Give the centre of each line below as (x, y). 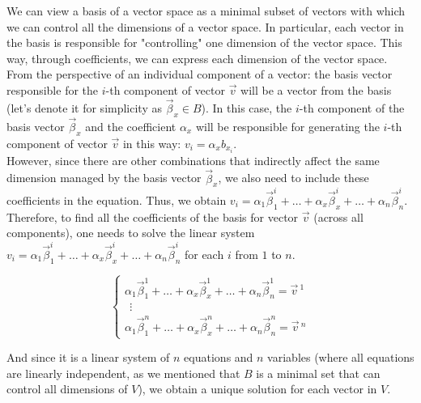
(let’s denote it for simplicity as (84, 107)
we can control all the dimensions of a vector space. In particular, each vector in (205, 26)
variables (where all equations (341, 357)
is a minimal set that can (318, 373)
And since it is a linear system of (88, 357)
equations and (219, 357)
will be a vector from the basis (316, 89)
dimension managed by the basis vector (104, 178)
